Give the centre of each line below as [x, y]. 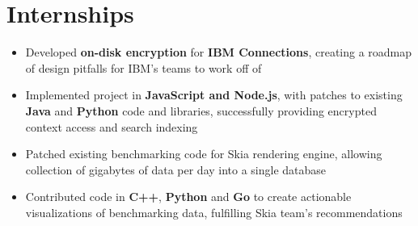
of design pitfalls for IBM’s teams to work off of [144, 67]
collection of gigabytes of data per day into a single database [176, 169]
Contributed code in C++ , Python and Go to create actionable [188, 197]
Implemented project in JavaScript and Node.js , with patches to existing [214, 95]
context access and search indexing [112, 126]
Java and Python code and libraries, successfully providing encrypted [201, 110]
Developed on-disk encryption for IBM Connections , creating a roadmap [219, 52]
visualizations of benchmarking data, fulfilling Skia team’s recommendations [214, 212]
